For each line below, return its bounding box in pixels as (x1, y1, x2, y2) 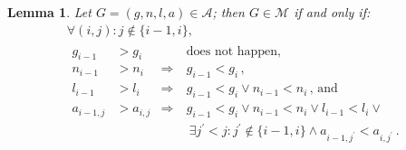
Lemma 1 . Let (7, 3, 92, 21)
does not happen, (186, 44, 282, 58)
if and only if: (294, 3, 371, 21)
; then (212, 3, 245, 21)
